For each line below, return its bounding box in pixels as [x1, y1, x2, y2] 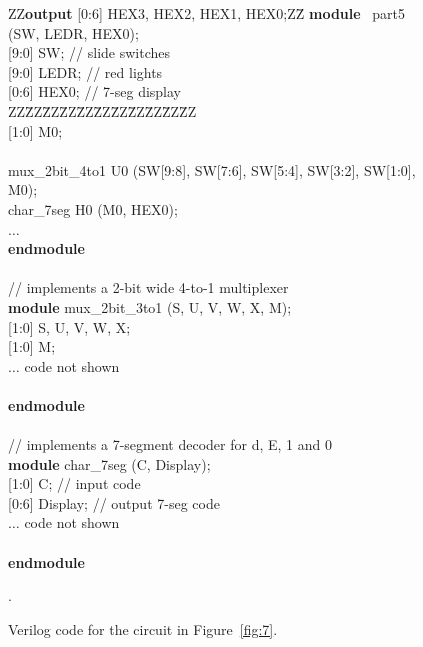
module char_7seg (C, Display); [8, 453, 211, 474]
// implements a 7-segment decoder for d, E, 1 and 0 [8, 434, 332, 455]
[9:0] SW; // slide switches [8, 42, 170, 63]
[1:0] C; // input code [8, 473, 141, 494]
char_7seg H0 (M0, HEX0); [8, 198, 178, 219]
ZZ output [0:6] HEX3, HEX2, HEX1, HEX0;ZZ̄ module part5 [8, 3, 406, 23]
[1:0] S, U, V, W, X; [8, 316, 131, 337]
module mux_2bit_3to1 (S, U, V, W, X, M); [8, 296, 292, 317]
